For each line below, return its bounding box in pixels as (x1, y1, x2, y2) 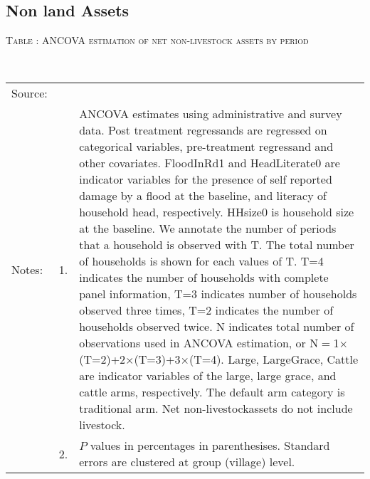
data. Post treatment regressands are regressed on (79, 122, 327, 139)
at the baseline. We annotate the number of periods (79, 220, 337, 237)
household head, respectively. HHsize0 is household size (79, 204, 354, 221)
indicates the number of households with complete (79, 269, 329, 286)
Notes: (11, 260, 43, 278)
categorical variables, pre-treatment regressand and (79, 138, 334, 155)
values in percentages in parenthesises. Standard (90, 437, 330, 454)
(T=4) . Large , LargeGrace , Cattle (189, 351, 359, 368)
